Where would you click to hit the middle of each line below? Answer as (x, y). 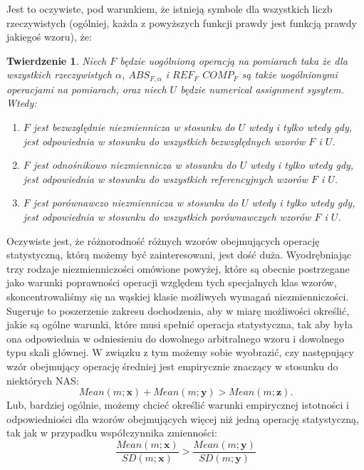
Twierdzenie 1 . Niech (57, 60)
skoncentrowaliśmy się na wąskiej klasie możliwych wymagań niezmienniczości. (178, 296)
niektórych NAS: (43, 380)
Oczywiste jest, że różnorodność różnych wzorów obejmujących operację (163, 240)
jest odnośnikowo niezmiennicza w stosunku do (135, 165)
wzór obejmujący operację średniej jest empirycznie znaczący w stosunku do (172, 366)
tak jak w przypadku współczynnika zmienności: (112, 433)
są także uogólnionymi (290, 74)
